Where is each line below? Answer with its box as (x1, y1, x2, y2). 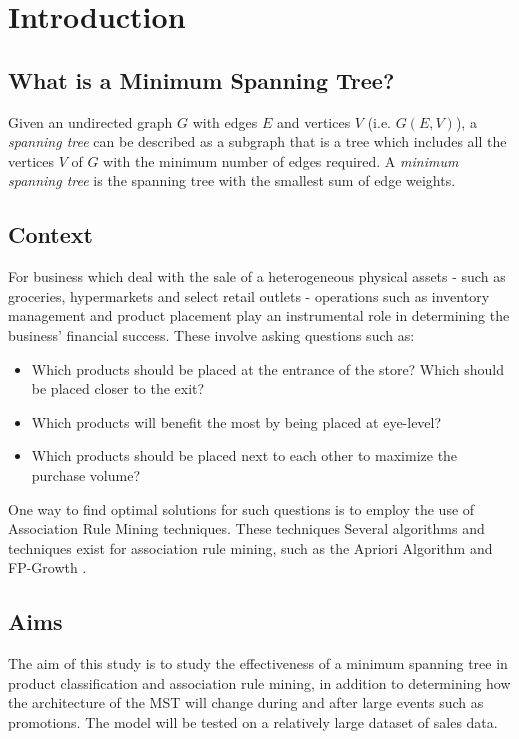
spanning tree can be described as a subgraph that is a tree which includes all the (8, 131, 507, 152)
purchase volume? (31, 464, 141, 485)
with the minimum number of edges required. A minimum (103, 150, 459, 171)
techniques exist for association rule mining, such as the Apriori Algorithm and (8, 537, 493, 558)
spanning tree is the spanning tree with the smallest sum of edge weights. (8, 170, 456, 191)
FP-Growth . (8, 557, 87, 578)
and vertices (276, 111, 351, 132)
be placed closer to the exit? (31, 378, 205, 399)
